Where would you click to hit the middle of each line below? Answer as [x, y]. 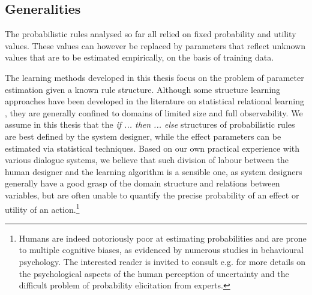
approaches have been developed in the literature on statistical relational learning [154, 101]
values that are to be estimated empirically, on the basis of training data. [139, 57]
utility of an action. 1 [42, 208]
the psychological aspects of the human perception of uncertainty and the [154, 273]
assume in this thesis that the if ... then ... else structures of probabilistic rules [150, 124]
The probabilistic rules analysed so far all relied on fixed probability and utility [151, 34]
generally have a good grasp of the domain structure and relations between [142, 183]
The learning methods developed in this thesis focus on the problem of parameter [154, 77]
